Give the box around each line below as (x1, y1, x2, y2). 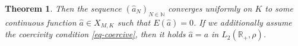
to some (265, 2, 293, 14)
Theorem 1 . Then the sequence (5, 2, 122, 14)
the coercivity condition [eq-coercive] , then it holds (5, 28, 186, 40)
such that (117, 16, 151, 28)
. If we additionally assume (194, 16, 292, 28)
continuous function (5, 16, 77, 28)
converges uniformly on (167, 2, 252, 14)
